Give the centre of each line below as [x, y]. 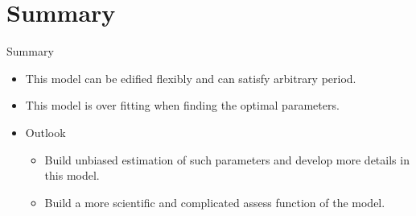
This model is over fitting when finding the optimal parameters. [182, 105]
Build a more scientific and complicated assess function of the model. [215, 202]
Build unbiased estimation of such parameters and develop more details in [227, 159]
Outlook [45, 132]
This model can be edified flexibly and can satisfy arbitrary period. [191, 78]
